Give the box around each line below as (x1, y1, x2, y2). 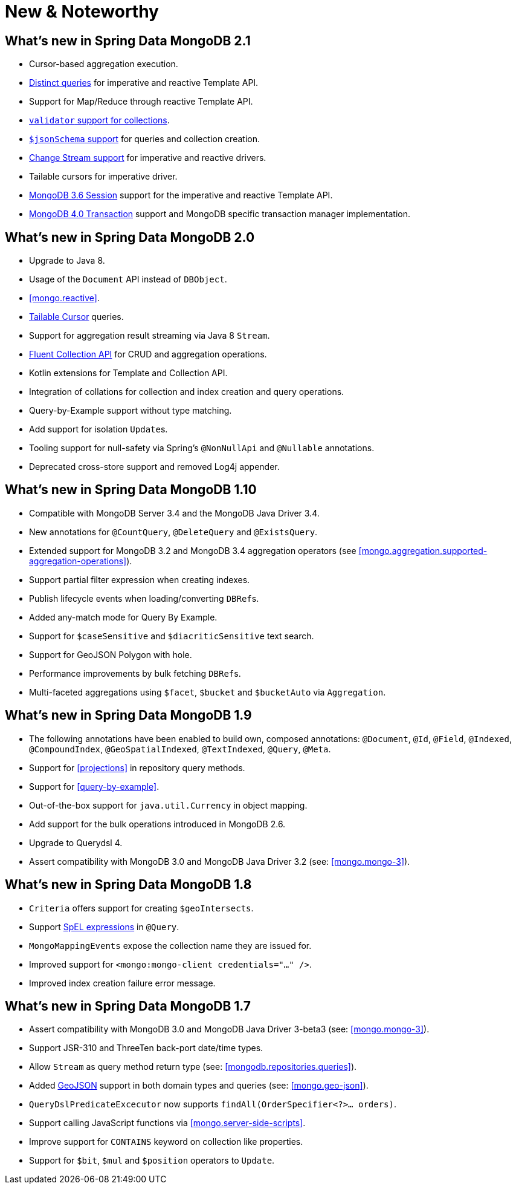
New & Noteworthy (5, 1, 159, 22)
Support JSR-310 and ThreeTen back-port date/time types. (29, 1043, 263, 1054)
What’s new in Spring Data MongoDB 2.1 (5, 33, 251, 48)
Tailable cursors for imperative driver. (29, 171, 178, 182)
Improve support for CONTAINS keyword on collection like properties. (29, 1136, 303, 1147)
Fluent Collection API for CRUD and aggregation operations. (29, 349, 267, 360)
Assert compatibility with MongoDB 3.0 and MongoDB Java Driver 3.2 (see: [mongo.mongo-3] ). (29, 856, 410, 867)
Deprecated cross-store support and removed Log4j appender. (29, 461, 280, 472)
